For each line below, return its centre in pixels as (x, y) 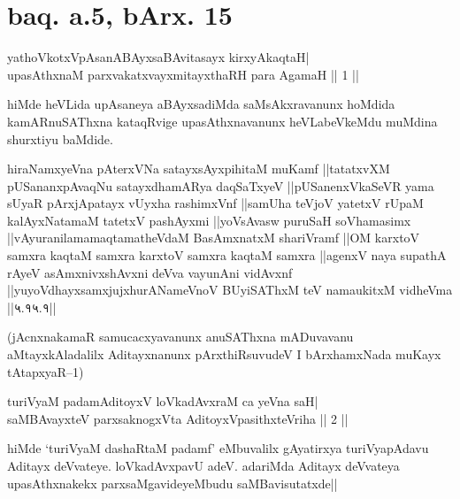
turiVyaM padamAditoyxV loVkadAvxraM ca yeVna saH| (163, 401)
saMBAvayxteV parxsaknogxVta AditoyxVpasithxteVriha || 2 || (178, 418)
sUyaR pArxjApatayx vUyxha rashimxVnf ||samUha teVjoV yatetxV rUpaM (215, 203)
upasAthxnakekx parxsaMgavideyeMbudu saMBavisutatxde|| (172, 483)
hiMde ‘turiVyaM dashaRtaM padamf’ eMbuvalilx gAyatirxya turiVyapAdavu (218, 448)
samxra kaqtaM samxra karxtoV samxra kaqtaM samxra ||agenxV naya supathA (227, 255)
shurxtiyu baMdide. (60, 138)
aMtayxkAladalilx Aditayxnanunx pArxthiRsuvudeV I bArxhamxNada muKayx (224, 354)
